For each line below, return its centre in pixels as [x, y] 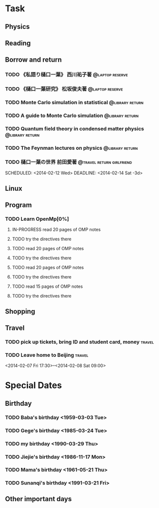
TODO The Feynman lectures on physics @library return [71, 148]
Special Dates [34, 385]
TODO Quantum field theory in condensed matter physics [75, 129]
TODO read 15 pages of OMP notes [47, 286]
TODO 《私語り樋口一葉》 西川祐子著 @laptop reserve [67, 75]
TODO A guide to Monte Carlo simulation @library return [72, 115]
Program [19, 205]
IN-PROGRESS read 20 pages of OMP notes [56, 230]
